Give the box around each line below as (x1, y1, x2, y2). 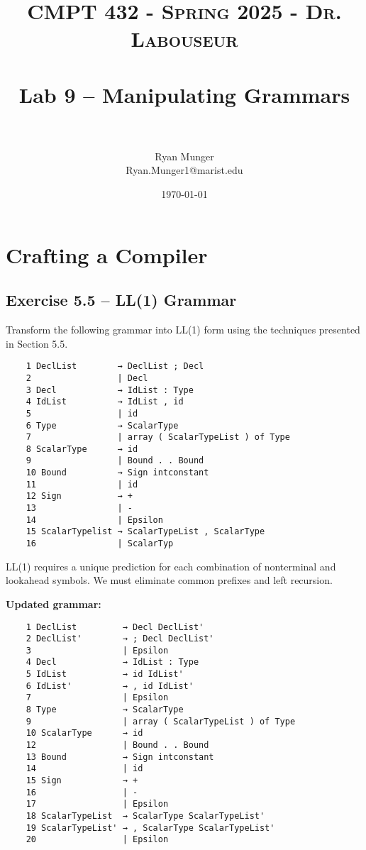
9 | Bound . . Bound (26, 456, 204, 466)
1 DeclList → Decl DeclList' (26, 622, 204, 632)
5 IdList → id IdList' (26, 669, 184, 680)
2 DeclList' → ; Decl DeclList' (26, 634, 214, 644)
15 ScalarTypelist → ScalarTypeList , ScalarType (26, 526, 265, 537)
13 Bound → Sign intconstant (26, 751, 214, 762)
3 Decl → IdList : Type (26, 385, 194, 395)
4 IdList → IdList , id (26, 397, 184, 407)
